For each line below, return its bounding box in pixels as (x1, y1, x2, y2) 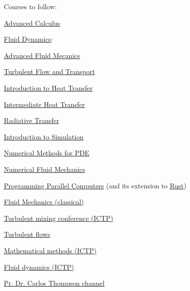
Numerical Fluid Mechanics (4, 164, 85, 174)
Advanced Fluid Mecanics (4, 50, 80, 60)
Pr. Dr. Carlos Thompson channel (4, 278, 105, 288)
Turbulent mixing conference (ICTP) (4, 213, 113, 223)
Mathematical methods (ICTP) (4, 245, 97, 255)
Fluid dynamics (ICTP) (4, 261, 74, 272)
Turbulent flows (4, 229, 50, 239)
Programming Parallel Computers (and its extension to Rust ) (4, 180, 187, 190)
